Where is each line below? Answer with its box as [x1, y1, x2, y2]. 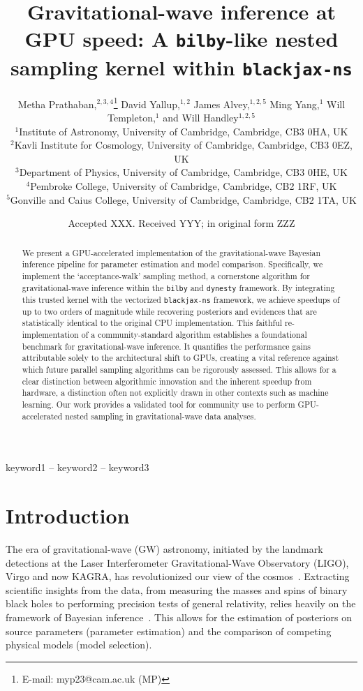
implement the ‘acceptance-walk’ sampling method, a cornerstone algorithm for [22, 269, 310, 281]
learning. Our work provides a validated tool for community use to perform [22, 399, 295, 410]
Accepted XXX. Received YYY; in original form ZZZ [68, 216, 295, 230]
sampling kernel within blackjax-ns [10, 52, 353, 81]
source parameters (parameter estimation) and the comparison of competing [6, 623, 332, 638]
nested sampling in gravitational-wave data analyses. [65, 410, 256, 422]
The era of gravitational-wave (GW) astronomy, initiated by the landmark [6, 542, 323, 556]
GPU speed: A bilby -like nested [24, 24, 339, 53]
